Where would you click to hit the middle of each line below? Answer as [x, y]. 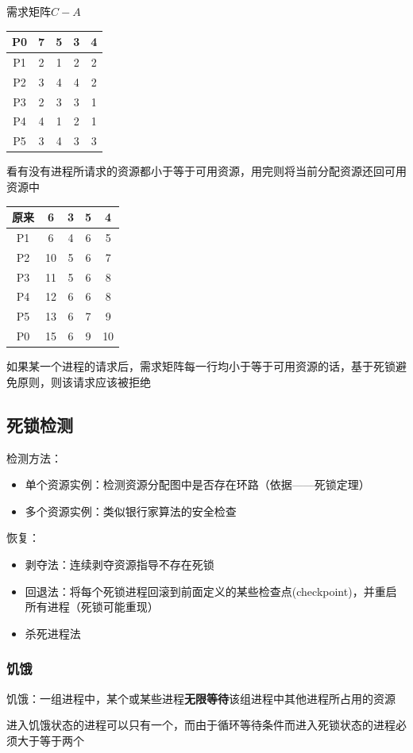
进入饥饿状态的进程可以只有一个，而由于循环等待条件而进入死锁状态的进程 [201, 725]
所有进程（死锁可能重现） [92, 607]
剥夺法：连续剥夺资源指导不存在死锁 [120, 565]
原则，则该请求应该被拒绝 [84, 381]
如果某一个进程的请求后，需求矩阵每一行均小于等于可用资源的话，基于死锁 [201, 366]
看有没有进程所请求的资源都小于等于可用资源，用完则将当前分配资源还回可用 [206, 171]
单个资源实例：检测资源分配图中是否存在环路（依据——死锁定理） [197, 484]
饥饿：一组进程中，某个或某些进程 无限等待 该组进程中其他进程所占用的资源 [201, 698]
